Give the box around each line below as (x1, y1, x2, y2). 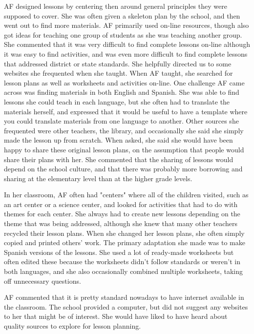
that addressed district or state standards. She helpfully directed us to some (4, 58, 232, 68)
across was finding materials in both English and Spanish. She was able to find (4, 87, 239, 97)
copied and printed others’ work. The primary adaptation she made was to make (4, 237, 245, 248)
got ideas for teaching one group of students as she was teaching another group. (4, 29, 242, 40)
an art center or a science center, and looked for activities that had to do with (4, 199, 238, 209)
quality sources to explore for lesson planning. (4, 321, 141, 331)
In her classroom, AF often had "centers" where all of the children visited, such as (4, 189, 249, 200)
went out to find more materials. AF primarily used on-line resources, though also (4, 20, 249, 30)
